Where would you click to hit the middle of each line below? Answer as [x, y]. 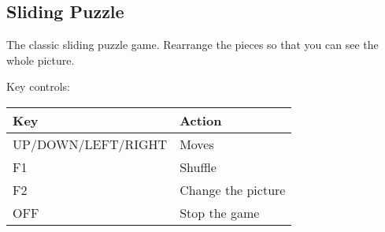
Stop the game [220, 212]
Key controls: [39, 86]
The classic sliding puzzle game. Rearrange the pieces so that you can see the [192, 45]
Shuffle [198, 167]
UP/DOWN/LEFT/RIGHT [90, 144]
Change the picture [233, 189]
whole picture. [41, 60]
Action [201, 120]
